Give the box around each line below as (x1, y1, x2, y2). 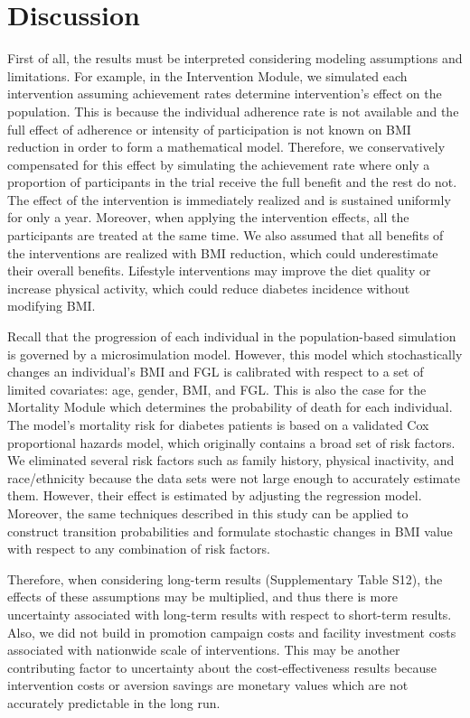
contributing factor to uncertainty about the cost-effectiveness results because (7, 657, 437, 676)
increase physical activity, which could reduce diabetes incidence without (7, 278, 410, 297)
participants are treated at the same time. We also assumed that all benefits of (7, 226, 444, 245)
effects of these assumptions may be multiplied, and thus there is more (7, 587, 398, 606)
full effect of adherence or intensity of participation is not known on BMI (7, 119, 411, 138)
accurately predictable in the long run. (7, 693, 221, 712)
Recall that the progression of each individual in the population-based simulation (7, 327, 456, 346)
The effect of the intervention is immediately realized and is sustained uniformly (7, 190, 451, 209)
